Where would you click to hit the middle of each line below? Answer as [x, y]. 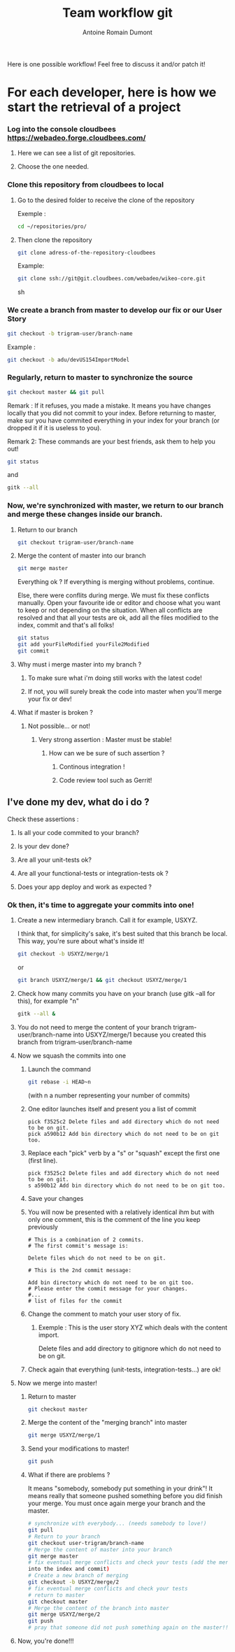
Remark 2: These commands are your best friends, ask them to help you [111, 441]
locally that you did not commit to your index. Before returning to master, [112, 413]
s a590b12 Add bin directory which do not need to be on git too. [127, 1185]
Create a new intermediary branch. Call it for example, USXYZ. [107, 920]
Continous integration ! [92, 767]
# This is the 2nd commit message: [79, 1270]
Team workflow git [117, 13]
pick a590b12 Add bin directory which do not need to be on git [123, 1134]
